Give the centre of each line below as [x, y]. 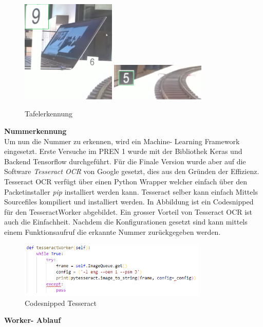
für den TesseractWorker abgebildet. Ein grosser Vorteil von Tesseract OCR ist [128, 211]
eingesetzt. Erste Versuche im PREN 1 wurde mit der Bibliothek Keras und [123, 151]
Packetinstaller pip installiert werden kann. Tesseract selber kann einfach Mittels [131, 191]
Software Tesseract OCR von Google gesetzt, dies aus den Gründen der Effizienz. [132, 171]
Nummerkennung [35, 131]
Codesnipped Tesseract [61, 303]
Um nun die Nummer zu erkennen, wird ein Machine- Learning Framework [122, 141]
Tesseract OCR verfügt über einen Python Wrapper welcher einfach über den [126, 181]
